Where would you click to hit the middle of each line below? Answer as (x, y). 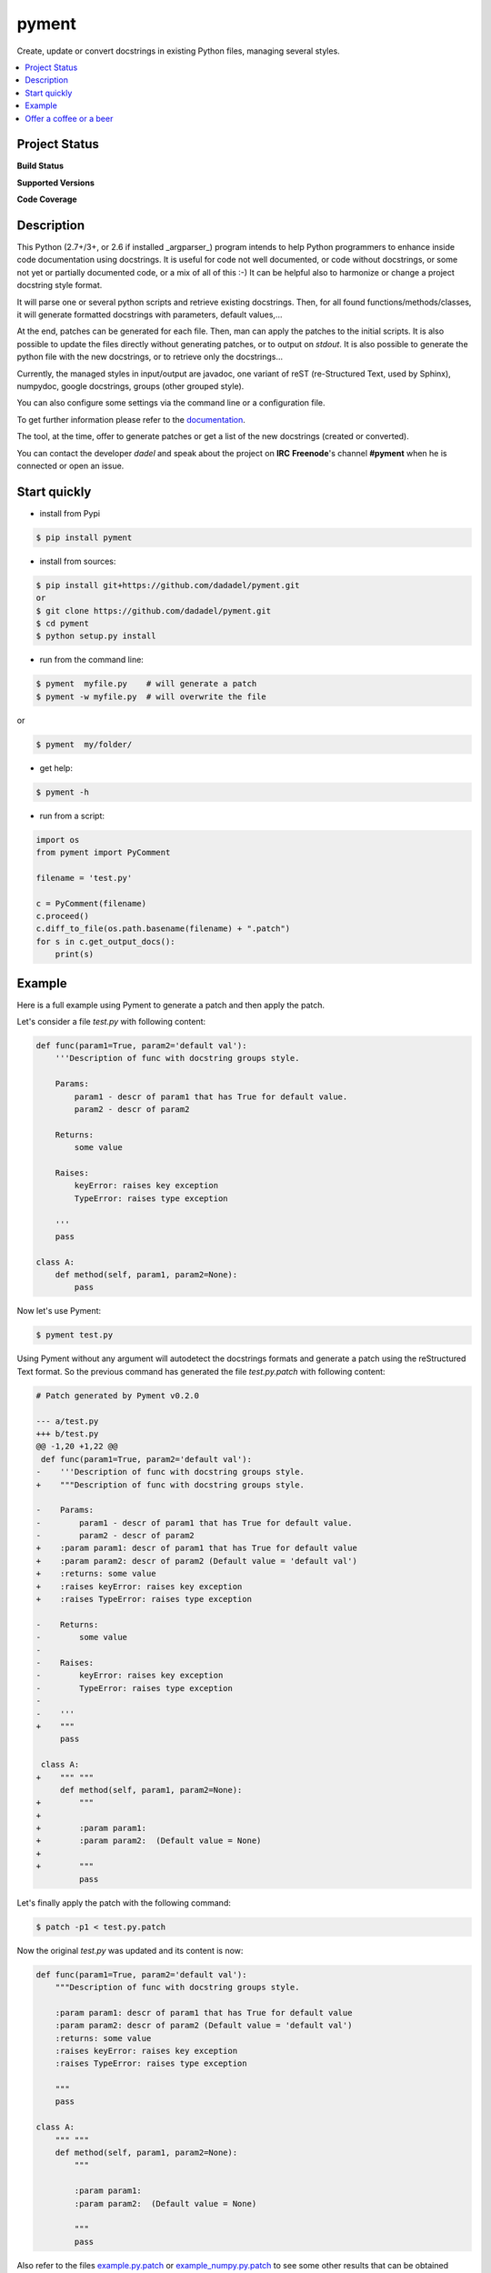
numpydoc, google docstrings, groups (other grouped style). (130, 386)
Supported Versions (55, 183)
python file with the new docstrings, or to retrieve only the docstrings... (150, 357)
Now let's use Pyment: (59, 1311)
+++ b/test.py (67, 1433)
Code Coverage (47, 199)
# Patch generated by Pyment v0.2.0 (118, 1395)
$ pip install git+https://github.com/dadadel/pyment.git (168, 585)
